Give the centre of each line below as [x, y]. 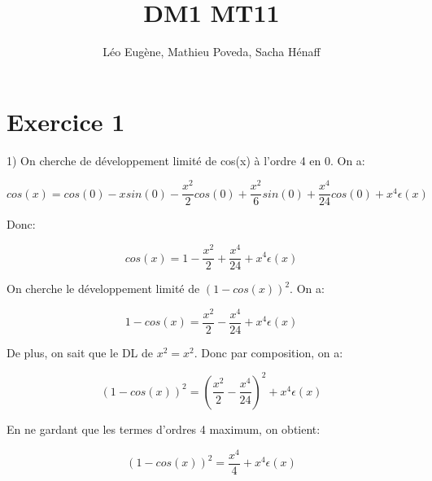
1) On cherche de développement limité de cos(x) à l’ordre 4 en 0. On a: [186, 160]
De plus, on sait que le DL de [80, 352]
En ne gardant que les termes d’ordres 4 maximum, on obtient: [164, 429]
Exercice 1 [66, 121]
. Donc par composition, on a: [268, 352]
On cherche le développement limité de [103, 289]
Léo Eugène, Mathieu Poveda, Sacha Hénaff [212, 52]
